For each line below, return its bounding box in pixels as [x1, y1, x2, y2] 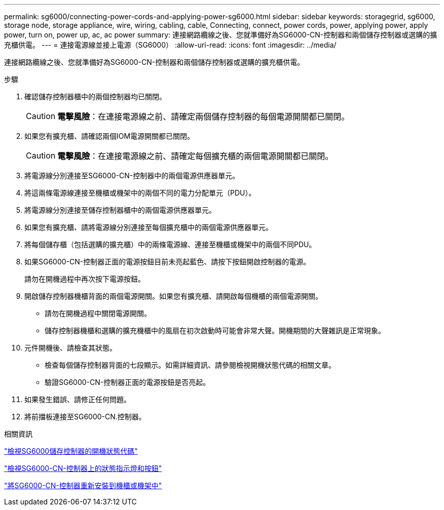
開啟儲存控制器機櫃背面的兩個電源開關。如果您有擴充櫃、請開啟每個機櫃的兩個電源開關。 [24, 292, 322, 300]
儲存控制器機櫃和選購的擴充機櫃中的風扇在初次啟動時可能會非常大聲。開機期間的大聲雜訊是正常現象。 [45, 326, 385, 335]
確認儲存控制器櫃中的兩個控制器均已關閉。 [24, 92, 166, 101]
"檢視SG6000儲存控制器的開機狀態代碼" [4, 447, 138, 455]
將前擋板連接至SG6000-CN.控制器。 [24, 412, 146, 421]
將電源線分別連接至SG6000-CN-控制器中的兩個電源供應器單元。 [24, 171, 240, 180]
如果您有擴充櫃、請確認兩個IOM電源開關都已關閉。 [24, 132, 195, 140]
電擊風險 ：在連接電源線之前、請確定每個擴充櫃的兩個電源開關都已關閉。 [57, 151, 334, 161]
